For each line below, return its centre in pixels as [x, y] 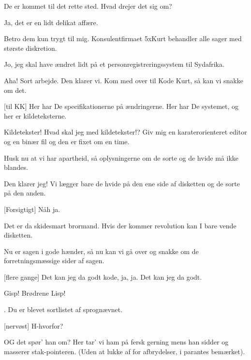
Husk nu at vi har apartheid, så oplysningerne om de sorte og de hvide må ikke [121, 157]
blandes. [16, 167]
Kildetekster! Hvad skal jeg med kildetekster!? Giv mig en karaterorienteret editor [125, 132]
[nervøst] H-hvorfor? [34, 325]
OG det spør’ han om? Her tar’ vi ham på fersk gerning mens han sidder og [116, 342]
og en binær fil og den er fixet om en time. [67, 141]
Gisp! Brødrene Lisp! [35, 293]
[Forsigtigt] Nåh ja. [32, 209]
